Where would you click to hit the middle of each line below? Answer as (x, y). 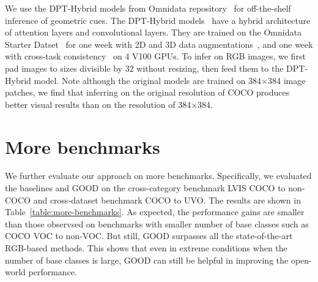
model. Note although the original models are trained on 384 (148, 80)
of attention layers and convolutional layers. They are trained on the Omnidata (153, 32)
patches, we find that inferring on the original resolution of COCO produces (147, 92)
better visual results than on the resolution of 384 (98, 104)
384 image (287, 80)
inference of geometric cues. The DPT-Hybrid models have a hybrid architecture (158, 20)
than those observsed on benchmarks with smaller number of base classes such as (157, 223)
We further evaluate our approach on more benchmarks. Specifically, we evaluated (158, 176)
